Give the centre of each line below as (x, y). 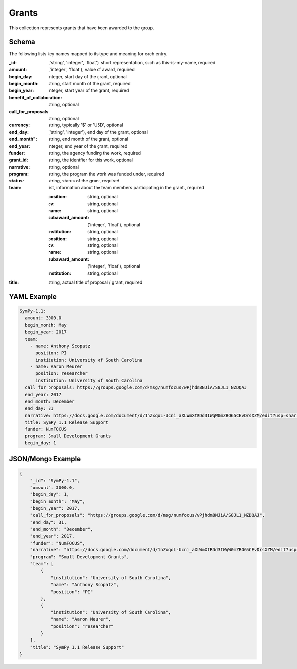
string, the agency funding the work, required (95, 153)
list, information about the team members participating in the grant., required (126, 187)
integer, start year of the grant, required (89, 91)
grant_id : (19, 160)
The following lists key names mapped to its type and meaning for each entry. (88, 54)
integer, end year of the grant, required (88, 146)
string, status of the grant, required (84, 181)
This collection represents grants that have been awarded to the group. (82, 28)
